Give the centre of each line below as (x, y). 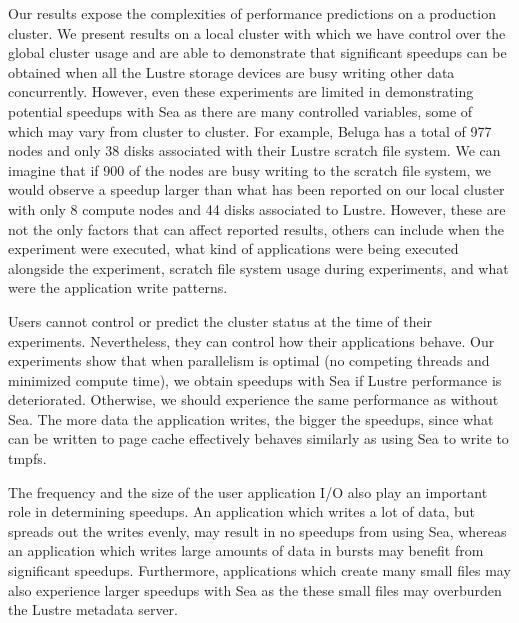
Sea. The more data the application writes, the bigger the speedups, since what (251, 418)
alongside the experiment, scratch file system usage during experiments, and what (258, 267)
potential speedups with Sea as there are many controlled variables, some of (240, 110)
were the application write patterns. (118, 287)
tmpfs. (27, 458)
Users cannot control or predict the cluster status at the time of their (220, 320)
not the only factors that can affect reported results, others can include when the (256, 228)
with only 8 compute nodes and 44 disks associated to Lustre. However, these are (257, 208)
